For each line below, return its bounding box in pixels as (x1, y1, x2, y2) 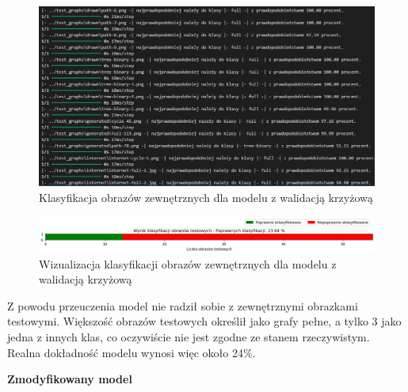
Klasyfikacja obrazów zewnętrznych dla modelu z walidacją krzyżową (39, 188, 373, 205)
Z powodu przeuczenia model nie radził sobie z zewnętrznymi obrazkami (7, 297, 358, 314)
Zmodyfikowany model (7, 371, 132, 387)
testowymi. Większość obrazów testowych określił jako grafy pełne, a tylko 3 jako (7, 313, 402, 329)
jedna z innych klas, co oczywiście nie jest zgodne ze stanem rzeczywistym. (7, 329, 370, 345)
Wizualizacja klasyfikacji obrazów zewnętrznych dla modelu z (39, 255, 337, 272)
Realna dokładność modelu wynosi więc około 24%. (7, 344, 256, 360)
